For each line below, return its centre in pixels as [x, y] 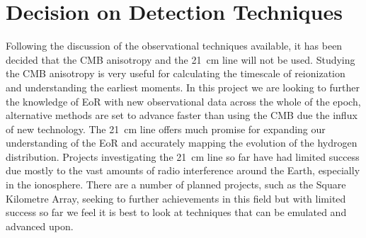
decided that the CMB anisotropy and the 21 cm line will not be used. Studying [181, 59]
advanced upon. [40, 226]
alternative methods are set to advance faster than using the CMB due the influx [182, 115]
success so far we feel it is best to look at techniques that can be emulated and [176, 212]
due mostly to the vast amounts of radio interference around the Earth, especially [183, 170]
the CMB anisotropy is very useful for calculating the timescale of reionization [176, 73]
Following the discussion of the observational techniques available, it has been [174, 46]
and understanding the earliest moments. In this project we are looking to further [183, 87]
